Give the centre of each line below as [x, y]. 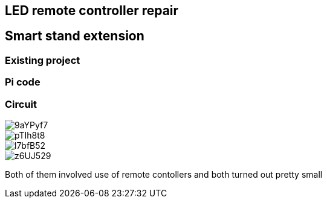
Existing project [43, 60]
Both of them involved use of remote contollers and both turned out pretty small [164, 174]
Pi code [23, 82]
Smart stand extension [75, 36]
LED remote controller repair [92, 11]
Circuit [21, 104]
